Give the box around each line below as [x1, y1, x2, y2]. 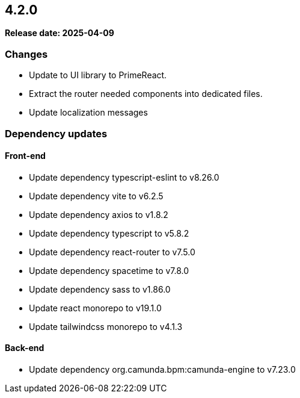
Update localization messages [29, 107, 148, 118]
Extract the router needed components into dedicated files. [29, 89, 263, 99]
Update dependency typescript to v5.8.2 [29, 228, 189, 238]
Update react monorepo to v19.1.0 [29, 302, 162, 313]
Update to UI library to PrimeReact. [29, 70, 167, 81]
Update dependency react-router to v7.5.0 [29, 246, 195, 257]
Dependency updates [5, 127, 108, 140]
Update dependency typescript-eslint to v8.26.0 [29, 172, 219, 182]
